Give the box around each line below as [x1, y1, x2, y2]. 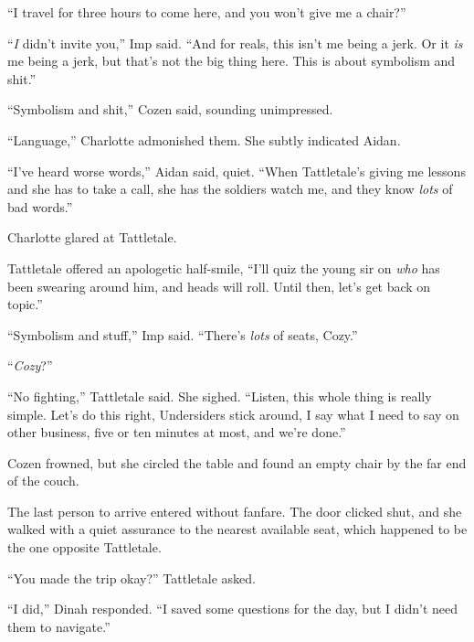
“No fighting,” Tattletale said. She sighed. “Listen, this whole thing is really [7, 386, 432, 405]
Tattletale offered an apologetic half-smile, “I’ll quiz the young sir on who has [7, 258, 440, 277]
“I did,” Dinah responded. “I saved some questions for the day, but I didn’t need [7, 599, 458, 618]
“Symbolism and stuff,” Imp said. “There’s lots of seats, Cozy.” [7, 325, 358, 344]
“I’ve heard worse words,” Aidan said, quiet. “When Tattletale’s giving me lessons [7, 161, 466, 180]
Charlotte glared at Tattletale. [7, 228, 177, 247]
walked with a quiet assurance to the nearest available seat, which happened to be [7, 519, 468, 539]
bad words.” [7, 197, 73, 216]
